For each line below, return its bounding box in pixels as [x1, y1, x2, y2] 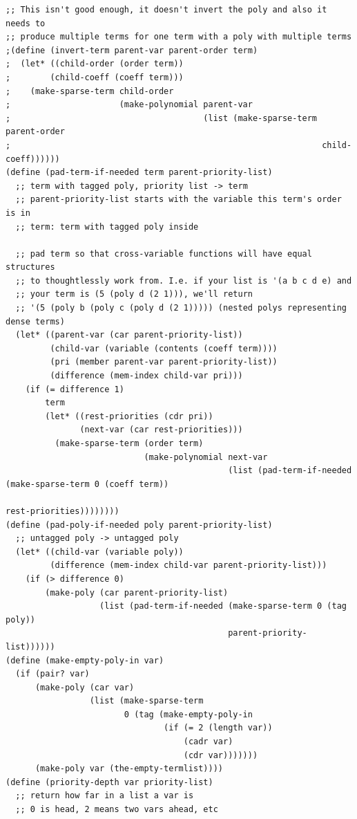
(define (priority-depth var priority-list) [6, 777, 213, 787]
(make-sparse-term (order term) [55, 439, 204, 448]
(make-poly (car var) [35, 682, 135, 692]
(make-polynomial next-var [144, 452, 268, 462]
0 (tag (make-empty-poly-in [124, 709, 253, 719]
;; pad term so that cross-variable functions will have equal [15, 248, 312, 259]
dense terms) [6, 316, 65, 326]
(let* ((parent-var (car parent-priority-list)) [15, 330, 243, 340]
